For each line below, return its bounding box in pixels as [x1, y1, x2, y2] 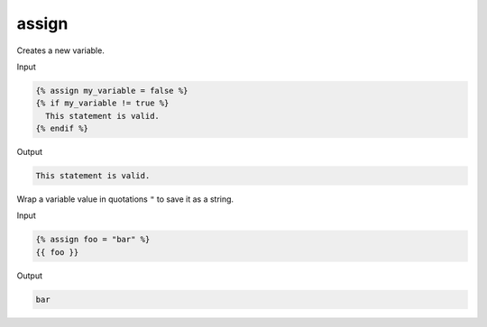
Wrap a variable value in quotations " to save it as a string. [16, 194, 234, 204]
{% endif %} [35, 123, 89, 134]
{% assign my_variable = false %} [35, 86, 188, 95]
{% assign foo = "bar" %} [35, 234, 151, 245]
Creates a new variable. [16, 45, 106, 56]
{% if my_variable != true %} [35, 98, 170, 108]
